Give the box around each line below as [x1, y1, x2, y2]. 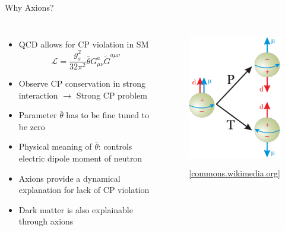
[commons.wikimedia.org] [189, 166, 280, 179]
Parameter [18, 109, 57, 121]
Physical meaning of [18, 140, 92, 153]
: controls [98, 140, 132, 153]
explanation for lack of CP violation [18, 183, 150, 196]
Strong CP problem [76, 88, 147, 101]
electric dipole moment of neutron [18, 152, 142, 164]
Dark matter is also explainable [18, 203, 133, 216]
